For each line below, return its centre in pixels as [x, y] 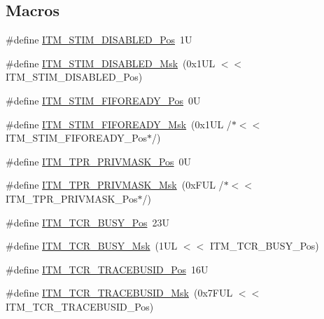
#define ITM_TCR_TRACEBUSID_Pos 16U [107, 269]
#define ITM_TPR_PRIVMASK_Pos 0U [99, 161]
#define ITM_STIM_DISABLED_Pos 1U [99, 40]
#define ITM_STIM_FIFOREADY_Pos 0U [103, 100]
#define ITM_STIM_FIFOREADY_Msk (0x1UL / [119, 124]
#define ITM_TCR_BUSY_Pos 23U [87, 222]
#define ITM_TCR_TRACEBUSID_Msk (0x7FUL [119, 293]
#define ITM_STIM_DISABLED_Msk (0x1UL [111, 63]
